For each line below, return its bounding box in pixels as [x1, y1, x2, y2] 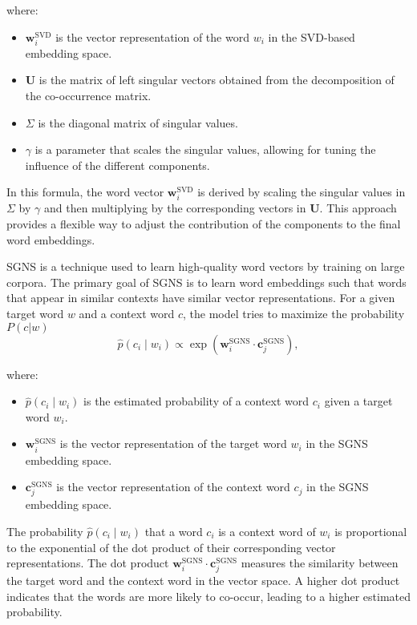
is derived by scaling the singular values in [197, 183, 406, 200]
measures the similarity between [241, 554, 399, 571]
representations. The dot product [6, 554, 169, 571]
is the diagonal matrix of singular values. [38, 114, 238, 131]
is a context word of [218, 522, 316, 539]
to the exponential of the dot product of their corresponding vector [6, 538, 336, 555]
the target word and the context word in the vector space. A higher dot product [6, 572, 400, 589]
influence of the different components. [25, 156, 210, 173]
